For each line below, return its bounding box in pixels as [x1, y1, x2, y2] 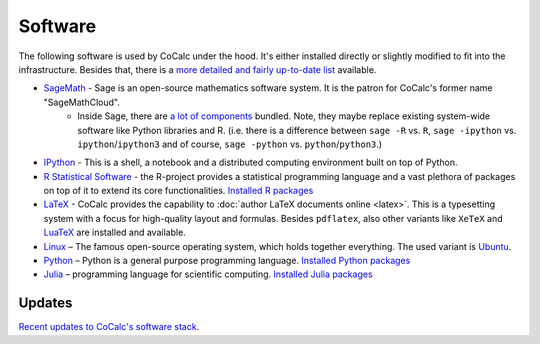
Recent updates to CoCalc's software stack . [18, 321, 200, 333]
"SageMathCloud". [43, 96, 120, 108]
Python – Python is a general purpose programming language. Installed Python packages [43, 255, 411, 267]
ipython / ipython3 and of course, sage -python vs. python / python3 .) [77, 138, 383, 150]
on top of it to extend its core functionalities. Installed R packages [43, 185, 314, 197]
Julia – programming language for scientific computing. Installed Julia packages [43, 268, 374, 280]
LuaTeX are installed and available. [43, 226, 187, 239]
